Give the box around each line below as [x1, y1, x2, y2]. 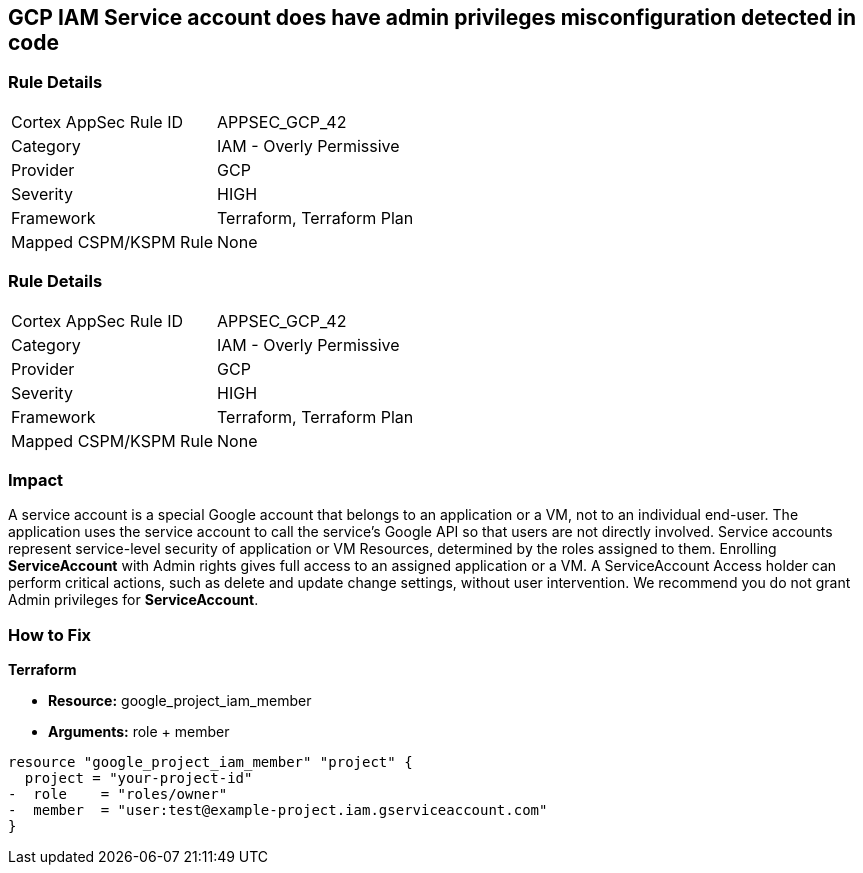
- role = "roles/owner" [8, 786, 228, 803]
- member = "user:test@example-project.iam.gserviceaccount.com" [8, 802, 548, 819]
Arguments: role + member [48, 723, 230, 741]
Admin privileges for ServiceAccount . [8, 591, 259, 609]
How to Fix [8, 624, 92, 645]
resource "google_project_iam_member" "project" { [8, 754, 413, 771]
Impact [8, 469, 64, 490]
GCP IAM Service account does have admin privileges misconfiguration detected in [8, 5, 857, 30]
